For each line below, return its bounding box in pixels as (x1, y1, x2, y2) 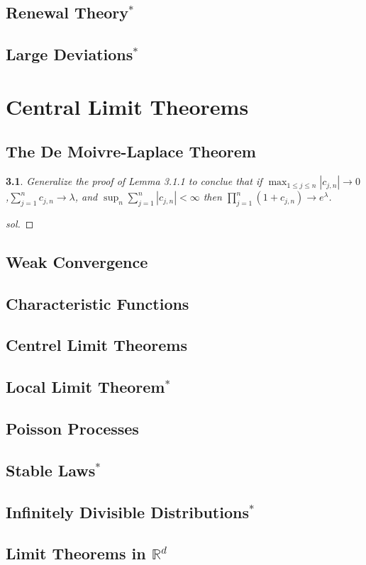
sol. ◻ (6, 216, 34, 230)
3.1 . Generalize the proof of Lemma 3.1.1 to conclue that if (6, 174, 262, 189)
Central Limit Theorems (6, 91, 249, 121)
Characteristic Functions (6, 292, 189, 314)
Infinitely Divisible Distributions (6, 500, 249, 522)
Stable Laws (6, 459, 96, 481)
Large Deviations (6, 43, 133, 65)
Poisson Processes (6, 418, 139, 440)
